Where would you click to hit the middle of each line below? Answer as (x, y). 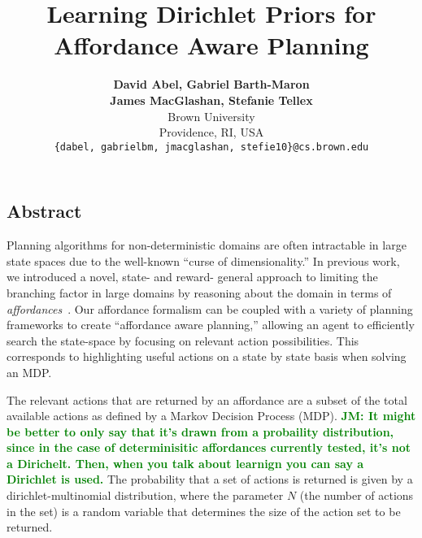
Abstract (44, 211)
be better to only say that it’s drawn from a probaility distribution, (200, 431)
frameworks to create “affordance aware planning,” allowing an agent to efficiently (211, 325)
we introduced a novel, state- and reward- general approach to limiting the (192, 277)
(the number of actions (357, 495)
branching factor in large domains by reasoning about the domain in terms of (199, 292)
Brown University (211, 116)
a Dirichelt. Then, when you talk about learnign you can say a (185, 463)
